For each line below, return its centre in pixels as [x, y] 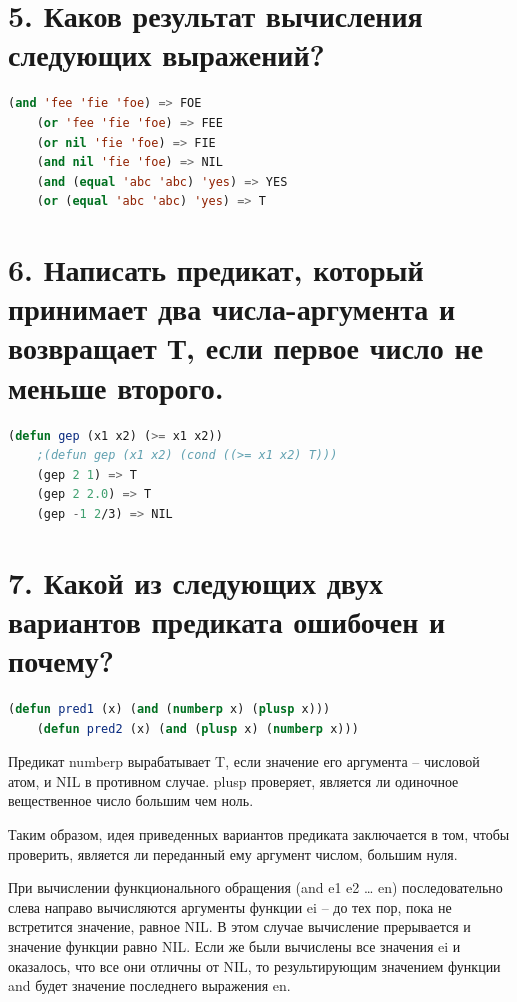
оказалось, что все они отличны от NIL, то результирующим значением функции [254, 965]
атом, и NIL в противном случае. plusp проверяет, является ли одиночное [233, 780]
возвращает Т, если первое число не [246, 347]
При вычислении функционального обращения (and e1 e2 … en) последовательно [255, 887]
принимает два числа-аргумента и [232, 308]
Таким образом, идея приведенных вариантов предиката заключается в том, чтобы [259, 834]
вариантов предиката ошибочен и [227, 620]
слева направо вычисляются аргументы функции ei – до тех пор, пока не [230, 906]
